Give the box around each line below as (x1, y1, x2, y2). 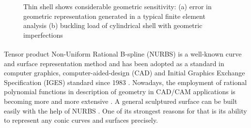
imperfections (23, 29, 63, 40)
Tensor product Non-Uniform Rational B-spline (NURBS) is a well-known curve (4, 48, 242, 58)
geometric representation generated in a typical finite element (23, 11, 205, 21)
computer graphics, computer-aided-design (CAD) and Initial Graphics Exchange (4, 68, 245, 78)
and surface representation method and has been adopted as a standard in (4, 58, 224, 68)
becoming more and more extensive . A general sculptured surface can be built (4, 96, 237, 106)
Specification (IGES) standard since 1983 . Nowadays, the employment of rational (4, 77, 247, 87)
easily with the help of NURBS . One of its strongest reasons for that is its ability (4, 105, 247, 115)
